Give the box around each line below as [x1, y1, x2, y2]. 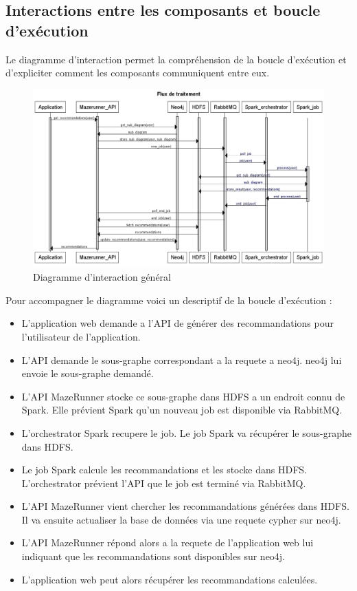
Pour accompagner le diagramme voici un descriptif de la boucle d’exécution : [5, 292, 332, 307]
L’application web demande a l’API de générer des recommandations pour [21, 316, 334, 330]
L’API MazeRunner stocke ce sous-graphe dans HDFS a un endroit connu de [21, 389, 345, 403]
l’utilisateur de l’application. [21, 329, 141, 343]
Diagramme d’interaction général [33, 270, 171, 284]
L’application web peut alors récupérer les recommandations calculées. [21, 572, 318, 586]
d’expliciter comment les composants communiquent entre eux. [5, 65, 270, 80]
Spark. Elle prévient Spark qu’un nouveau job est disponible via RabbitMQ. [21, 402, 343, 417]
